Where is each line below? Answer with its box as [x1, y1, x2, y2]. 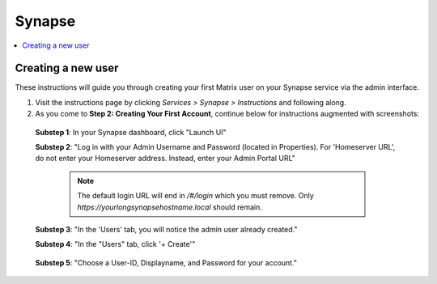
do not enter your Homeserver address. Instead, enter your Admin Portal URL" [35, 154, 295, 163]
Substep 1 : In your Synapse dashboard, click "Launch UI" [35, 127, 227, 137]
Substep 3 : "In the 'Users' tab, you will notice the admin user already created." [35, 224, 298, 234]
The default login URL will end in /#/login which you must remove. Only [77, 191, 315, 201]
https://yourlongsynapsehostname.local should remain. [77, 202, 262, 212]
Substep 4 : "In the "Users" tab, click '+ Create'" [35, 239, 196, 249]
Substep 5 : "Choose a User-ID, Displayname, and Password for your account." [35, 257, 298, 267]
